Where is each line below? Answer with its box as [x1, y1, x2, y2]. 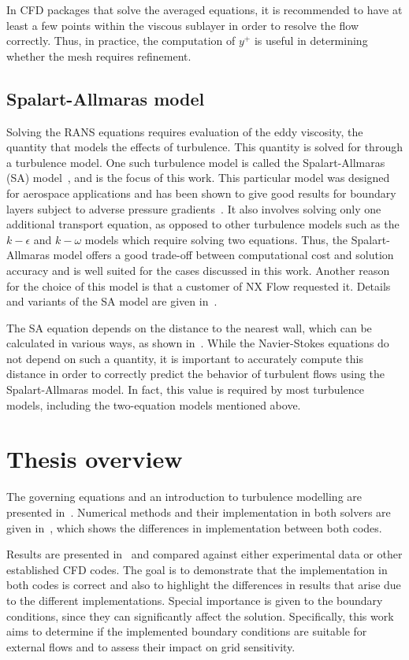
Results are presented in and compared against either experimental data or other [6, 546, 403, 562]
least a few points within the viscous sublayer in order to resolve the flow [6, 17, 359, 33]
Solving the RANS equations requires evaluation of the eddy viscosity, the [6, 123, 363, 139]
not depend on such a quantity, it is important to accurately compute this [6, 350, 363, 366]
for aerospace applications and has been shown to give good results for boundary [6, 184, 396, 201]
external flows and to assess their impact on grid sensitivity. [6, 638, 296, 654]
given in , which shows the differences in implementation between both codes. [6, 519, 382, 536]
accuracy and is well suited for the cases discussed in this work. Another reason [6, 261, 390, 278]
